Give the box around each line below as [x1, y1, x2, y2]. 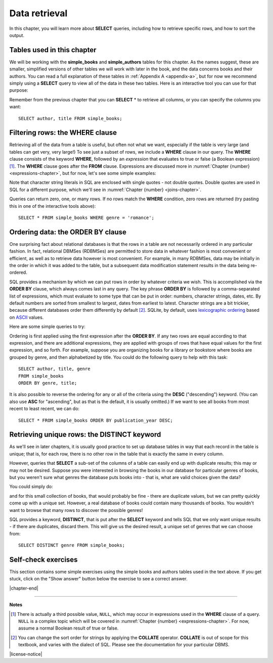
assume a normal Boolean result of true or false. [18, 625, 119, 631]
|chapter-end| [9, 585, 38, 591]
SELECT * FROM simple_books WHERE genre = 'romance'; [18, 215, 154, 220]
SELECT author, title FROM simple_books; [18, 116, 122, 121]
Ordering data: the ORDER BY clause [9, 228, 126, 236]
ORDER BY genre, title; [18, 380, 77, 386]
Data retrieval [9, 8, 68, 19]
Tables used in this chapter [9, 46, 97, 54]
